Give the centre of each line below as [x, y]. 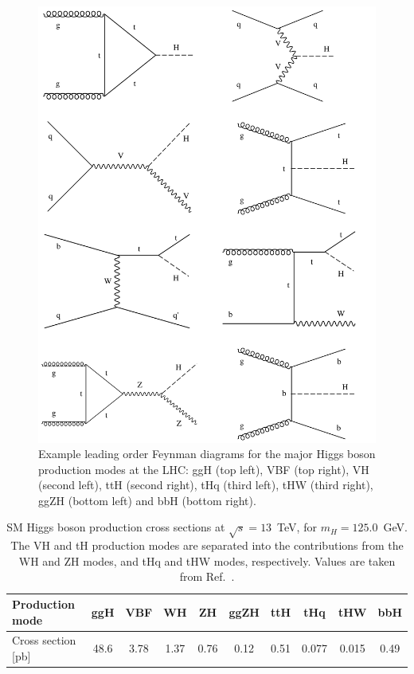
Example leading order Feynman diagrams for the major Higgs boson [207, 454]
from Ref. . [207, 576]
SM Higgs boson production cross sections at [116, 527]
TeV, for [297, 527]
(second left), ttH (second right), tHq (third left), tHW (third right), [206, 485]
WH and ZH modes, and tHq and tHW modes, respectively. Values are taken [207, 560]
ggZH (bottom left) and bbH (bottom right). [147, 500]
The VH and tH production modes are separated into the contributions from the [207, 545]
